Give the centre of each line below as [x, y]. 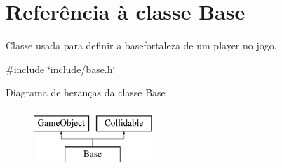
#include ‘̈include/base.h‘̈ [61, 69]
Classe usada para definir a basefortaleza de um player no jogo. [141, 45]
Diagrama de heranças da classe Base [86, 92]
